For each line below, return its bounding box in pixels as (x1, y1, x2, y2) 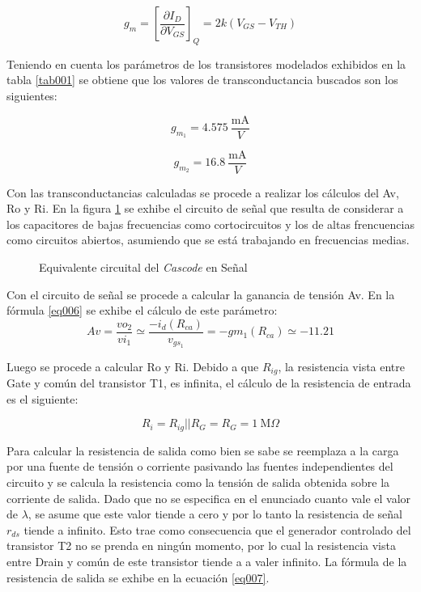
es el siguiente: (6, 390, 79, 407)
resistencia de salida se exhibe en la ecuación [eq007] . (6, 569, 270, 586)
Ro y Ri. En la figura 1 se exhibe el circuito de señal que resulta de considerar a (6, 200, 404, 217)
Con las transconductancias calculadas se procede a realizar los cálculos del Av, (6, 184, 399, 201)
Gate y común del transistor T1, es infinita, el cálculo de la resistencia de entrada (6, 374, 411, 391)
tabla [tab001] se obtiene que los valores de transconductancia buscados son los (6, 71, 398, 88)
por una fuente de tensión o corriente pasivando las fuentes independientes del (6, 458, 393, 475)
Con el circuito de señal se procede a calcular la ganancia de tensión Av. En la (6, 285, 395, 302)
